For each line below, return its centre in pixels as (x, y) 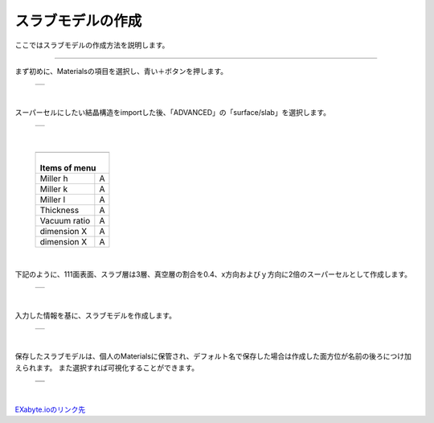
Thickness (59, 210)
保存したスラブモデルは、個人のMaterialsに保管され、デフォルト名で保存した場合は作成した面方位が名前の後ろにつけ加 (213, 356)
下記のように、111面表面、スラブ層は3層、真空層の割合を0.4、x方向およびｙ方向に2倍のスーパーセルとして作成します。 (213, 274)
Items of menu (68, 167)
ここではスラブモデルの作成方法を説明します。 (92, 45)
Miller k (54, 189)
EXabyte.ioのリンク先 (50, 409)
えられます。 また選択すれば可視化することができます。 (107, 368)
